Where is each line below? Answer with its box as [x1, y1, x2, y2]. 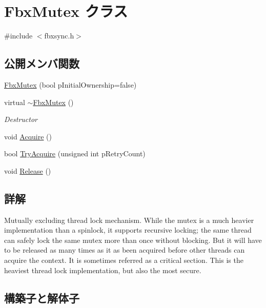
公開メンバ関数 [4, 55, 79, 71]
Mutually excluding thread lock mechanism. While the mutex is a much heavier [4, 214, 254, 225]
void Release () [4, 165, 51, 176]
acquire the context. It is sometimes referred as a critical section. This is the [4, 255, 243, 265]
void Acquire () [4, 131, 52, 141]
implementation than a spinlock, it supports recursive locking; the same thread [4, 224, 252, 235]
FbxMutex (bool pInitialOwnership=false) [4, 79, 137, 90]
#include [4, 30, 33, 41]
